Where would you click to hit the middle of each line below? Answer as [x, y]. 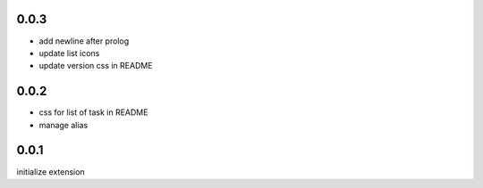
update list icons [69, 53]
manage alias [64, 125]
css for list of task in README [93, 112]
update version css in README [96, 66]
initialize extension [51, 172]
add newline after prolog [84, 41]
